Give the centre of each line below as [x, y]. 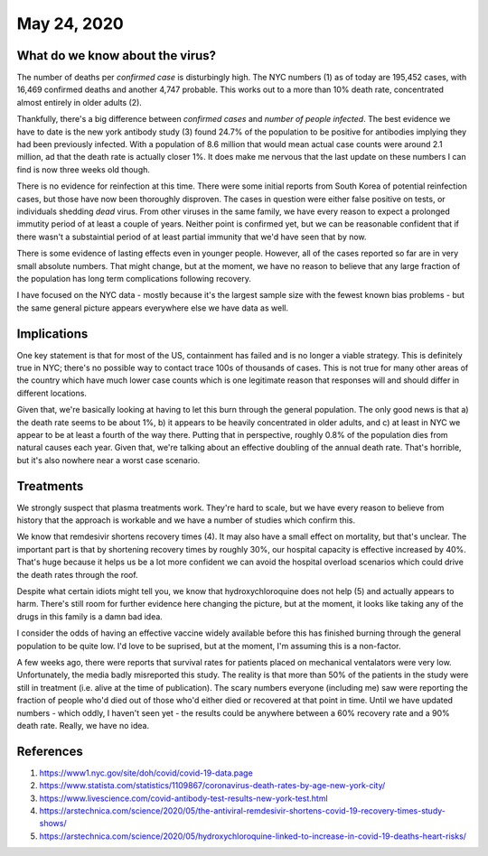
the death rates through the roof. [78, 574]
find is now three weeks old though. [84, 169]
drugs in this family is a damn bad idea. [89, 616]
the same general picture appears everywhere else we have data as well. [153, 308]
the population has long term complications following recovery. [134, 278]
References [50, 751]
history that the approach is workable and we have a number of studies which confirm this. [186, 520]
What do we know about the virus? [117, 56]
